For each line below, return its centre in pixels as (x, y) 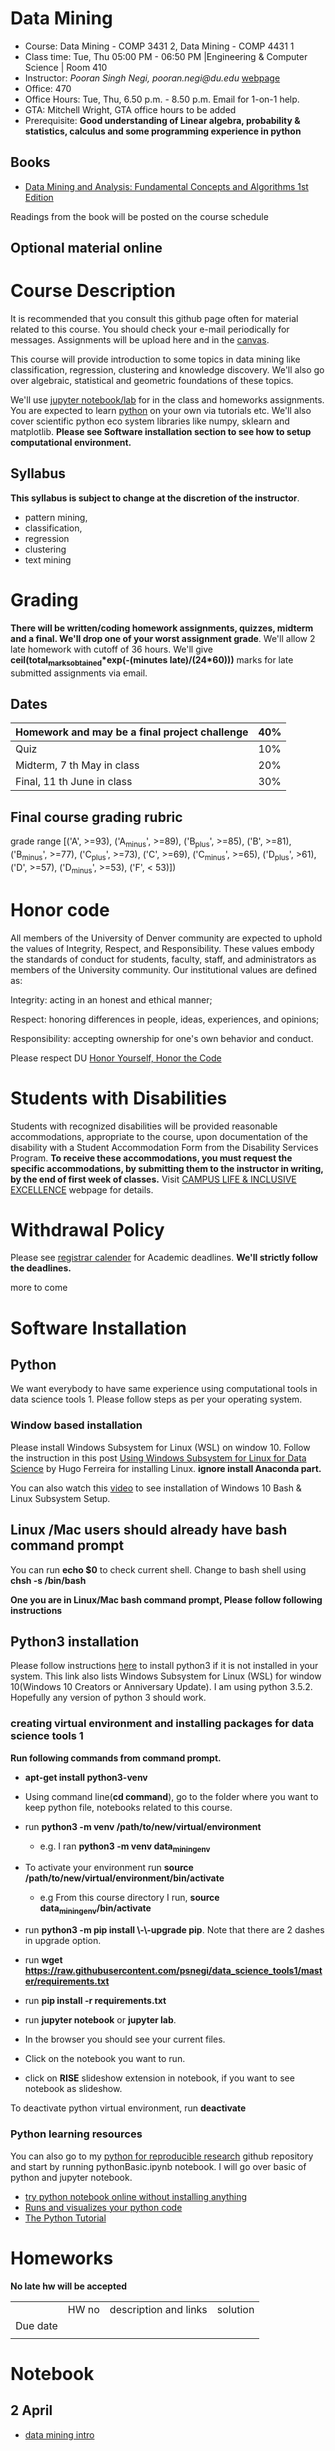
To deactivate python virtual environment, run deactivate (128, 2108)
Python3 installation (75, 1641)
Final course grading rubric (96, 817)
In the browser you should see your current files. (125, 2039)
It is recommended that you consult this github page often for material (154, 319)
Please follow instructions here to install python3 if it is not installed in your (164, 1666)
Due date (36, 2325)
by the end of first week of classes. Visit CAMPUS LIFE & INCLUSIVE (153, 1179)
